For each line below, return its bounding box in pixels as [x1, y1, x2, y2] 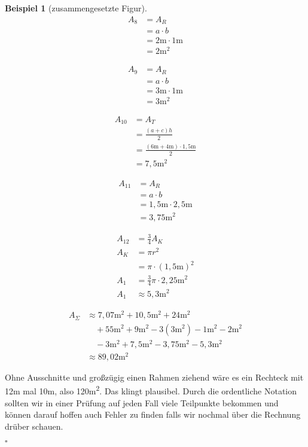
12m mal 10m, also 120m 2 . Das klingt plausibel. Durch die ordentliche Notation [5, 383, 297, 397]
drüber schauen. [5, 419, 63, 432]
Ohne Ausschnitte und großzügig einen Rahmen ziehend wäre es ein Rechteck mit [5, 370, 304, 383]
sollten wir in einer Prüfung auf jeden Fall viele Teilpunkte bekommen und [5, 396, 279, 409]
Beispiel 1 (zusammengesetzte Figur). [5, 2, 147, 14]
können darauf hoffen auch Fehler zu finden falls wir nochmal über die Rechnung [5, 408, 301, 421]
